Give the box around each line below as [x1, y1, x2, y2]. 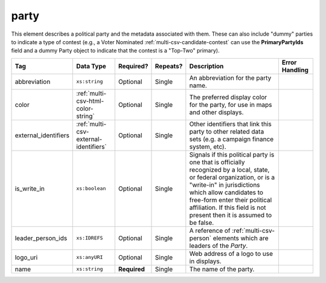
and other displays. [189, 108, 244, 116]
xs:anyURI [76, 254, 103, 261]
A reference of [189, 226, 231, 235]
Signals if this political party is [189, 150, 275, 158]
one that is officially [189, 158, 245, 166]
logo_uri [14, 253, 38, 261]
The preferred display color [189, 93, 267, 101]
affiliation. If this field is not [189, 203, 266, 212]
